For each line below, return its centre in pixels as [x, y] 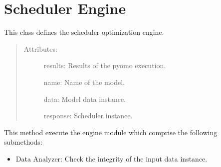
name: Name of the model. [84, 82]
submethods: [23, 142]
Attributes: [40, 48]
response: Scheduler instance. [88, 116]
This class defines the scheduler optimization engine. [84, 32]
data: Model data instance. [85, 99]
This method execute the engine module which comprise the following [111, 132]
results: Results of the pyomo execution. [105, 65]
